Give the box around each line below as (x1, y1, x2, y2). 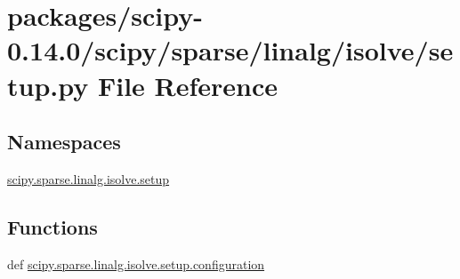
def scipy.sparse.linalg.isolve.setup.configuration (7, 254, 265, 273)
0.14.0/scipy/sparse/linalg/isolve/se (7, 32, 454, 68)
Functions (7, 212, 98, 240)
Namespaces (7, 128, 121, 155)
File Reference (97, 67, 278, 103)
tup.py (7, 67, 89, 103)
